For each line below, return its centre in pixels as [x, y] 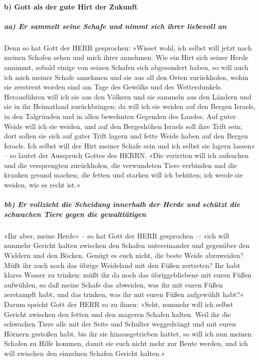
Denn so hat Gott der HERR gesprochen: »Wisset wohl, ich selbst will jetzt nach [128, 47]
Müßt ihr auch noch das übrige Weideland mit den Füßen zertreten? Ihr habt [122, 265]
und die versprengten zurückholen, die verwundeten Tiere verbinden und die [121, 165]
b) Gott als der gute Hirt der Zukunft [71, 6]
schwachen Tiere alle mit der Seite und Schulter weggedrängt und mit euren [120, 324]
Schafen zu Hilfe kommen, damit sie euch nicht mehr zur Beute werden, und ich [126, 343]
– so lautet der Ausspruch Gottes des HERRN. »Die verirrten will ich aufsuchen [127, 155]
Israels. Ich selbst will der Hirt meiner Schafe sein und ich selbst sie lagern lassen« [129, 145]
